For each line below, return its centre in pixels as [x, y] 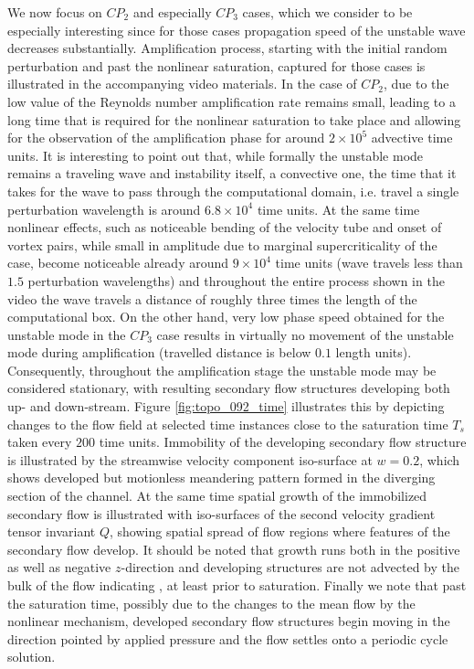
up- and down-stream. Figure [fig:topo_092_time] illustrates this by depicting [226, 406]
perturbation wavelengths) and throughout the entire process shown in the [236, 280]
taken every [40, 442]
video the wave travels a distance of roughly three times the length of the [212, 298]
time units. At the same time [338, 209]
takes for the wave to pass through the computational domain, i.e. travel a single [233, 191]
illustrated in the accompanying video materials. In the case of [182, 84]
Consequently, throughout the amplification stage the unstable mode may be [222, 370]
